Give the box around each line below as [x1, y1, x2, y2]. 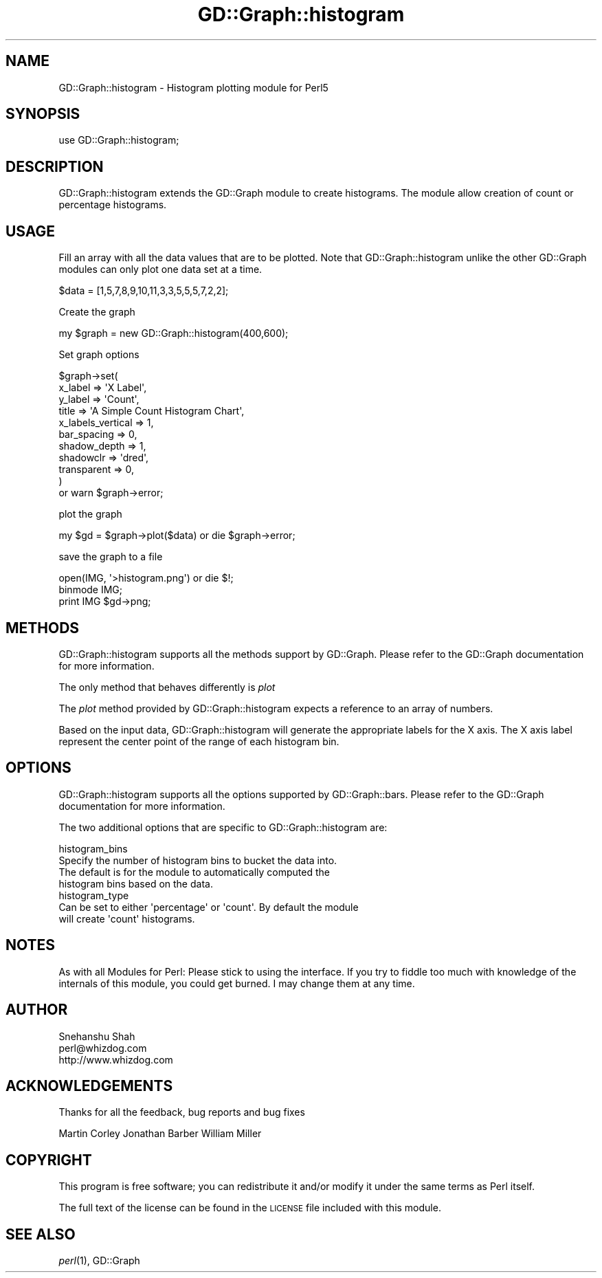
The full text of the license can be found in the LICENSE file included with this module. [58, 1202, 441, 1214]
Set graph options [58, 349, 140, 361]
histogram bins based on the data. [58, 877, 213, 890]
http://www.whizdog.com [58, 1053, 173, 1066]
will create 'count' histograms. [58, 912, 195, 925]
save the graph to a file [58, 551, 163, 563]
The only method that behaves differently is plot [58, 681, 276, 693]
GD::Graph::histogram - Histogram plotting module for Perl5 [58, 81, 328, 93]
